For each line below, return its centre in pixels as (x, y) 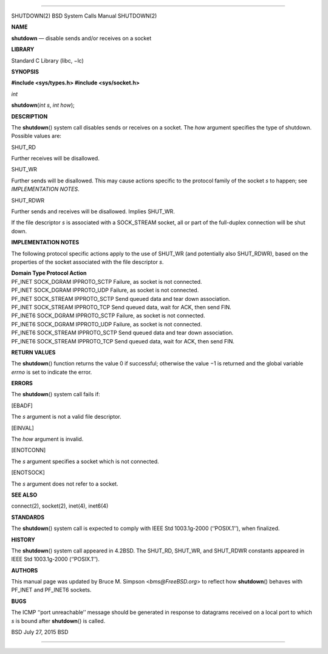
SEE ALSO (24, 495)
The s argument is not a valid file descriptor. (66, 417)
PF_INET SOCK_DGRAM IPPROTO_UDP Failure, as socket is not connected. (105, 290)
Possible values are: (36, 136)
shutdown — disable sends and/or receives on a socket (81, 38)
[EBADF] (22, 405)
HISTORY (23, 539)
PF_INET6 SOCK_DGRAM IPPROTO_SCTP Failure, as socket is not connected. (108, 315)
